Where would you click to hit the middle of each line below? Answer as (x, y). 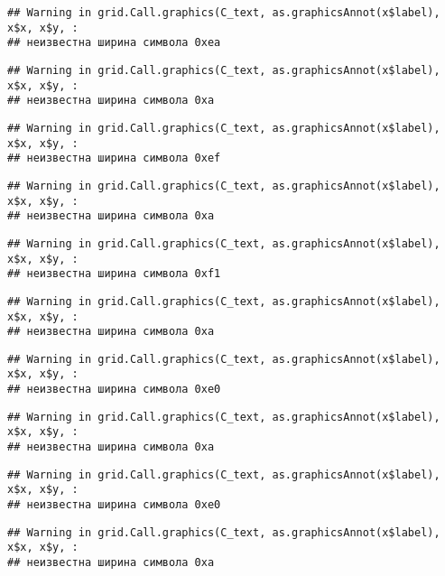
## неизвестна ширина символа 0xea (114, 43)
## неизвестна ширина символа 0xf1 (114, 274)
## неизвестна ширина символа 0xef (114, 158)
